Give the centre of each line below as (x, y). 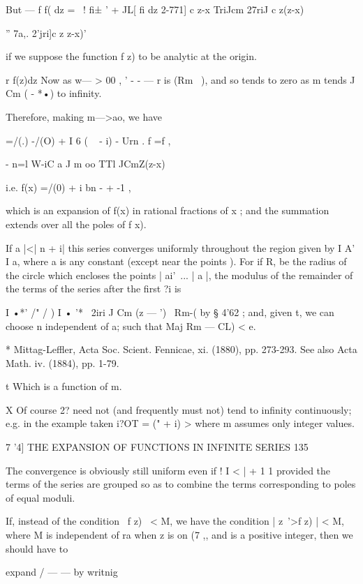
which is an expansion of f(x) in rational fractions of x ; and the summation (168, 210)
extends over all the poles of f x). (76, 224)
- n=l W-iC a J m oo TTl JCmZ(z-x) (86, 164)
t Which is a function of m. (64, 386)
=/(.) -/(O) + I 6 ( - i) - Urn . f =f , (88, 140)
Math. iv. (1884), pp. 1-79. (62, 362)
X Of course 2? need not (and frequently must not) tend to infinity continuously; (179, 409)
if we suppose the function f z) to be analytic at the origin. (131, 56)
